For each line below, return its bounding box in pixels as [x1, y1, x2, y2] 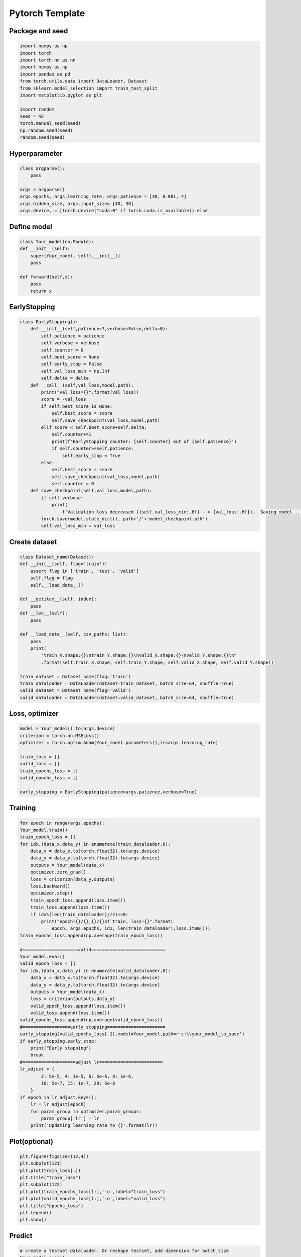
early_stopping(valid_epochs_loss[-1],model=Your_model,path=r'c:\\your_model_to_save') [20, 1031, 245, 1037]
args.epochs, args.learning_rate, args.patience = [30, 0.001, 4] [20, 194, 187, 200]
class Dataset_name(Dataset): [20, 554, 94, 560]
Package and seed [9, 27, 68, 35]
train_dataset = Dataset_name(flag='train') [20, 674, 131, 679]
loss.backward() [30, 883, 70, 889]
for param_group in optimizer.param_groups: [30, 1109, 142, 1114]
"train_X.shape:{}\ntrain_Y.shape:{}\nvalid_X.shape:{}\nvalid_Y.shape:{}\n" [41, 653, 237, 658]
